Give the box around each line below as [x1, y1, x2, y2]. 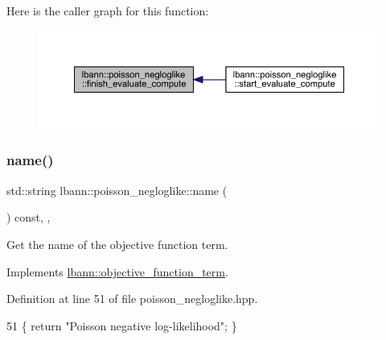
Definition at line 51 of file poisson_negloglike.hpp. [6, 290, 258, 307]
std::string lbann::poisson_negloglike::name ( [6, 181, 228, 198]
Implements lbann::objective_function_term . [6, 263, 228, 280]
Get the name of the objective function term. [6, 235, 228, 252]
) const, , [6, 209, 51, 226]
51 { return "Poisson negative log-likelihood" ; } [6, 317, 237, 334]
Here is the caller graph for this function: [6, 2, 209, 19]
